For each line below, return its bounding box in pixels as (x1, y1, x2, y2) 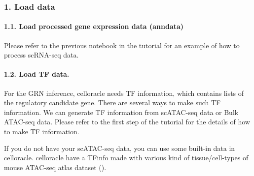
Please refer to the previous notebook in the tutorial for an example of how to (4, 40, 240, 50)
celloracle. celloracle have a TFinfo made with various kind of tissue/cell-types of (4, 152, 249, 163)
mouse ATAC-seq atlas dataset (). (4, 162, 107, 172)
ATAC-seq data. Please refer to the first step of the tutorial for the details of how (4, 117, 250, 127)
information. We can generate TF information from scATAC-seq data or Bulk (4, 107, 239, 117)
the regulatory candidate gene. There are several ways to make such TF (4, 97, 221, 108)
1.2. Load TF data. (4, 69, 70, 79)
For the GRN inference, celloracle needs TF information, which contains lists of (4, 88, 244, 98)
